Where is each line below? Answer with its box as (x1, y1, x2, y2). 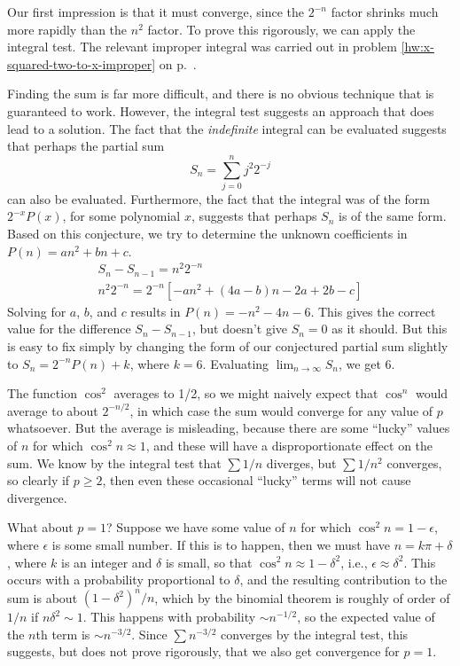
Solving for (7, 302, 66, 320)
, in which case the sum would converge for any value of (129, 401, 433, 419)
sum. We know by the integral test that (7, 453, 222, 472)
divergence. (7, 488, 67, 506)
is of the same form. (339, 207, 447, 225)
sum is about (7, 588, 78, 607)
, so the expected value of (297, 607, 435, 626)
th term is (35, 624, 90, 643)
